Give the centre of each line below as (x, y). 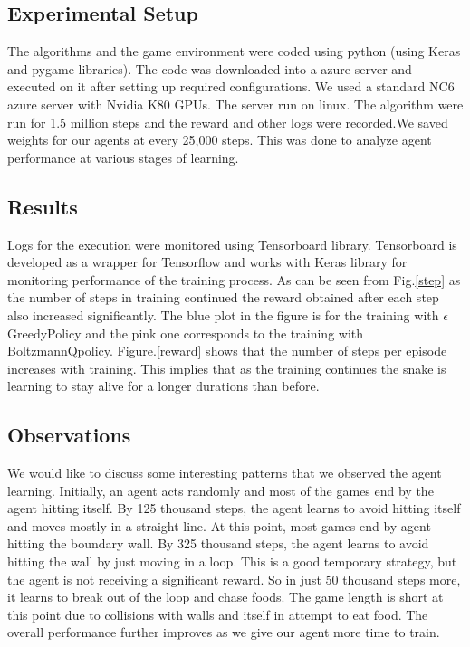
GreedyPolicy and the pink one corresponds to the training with (186, 333)
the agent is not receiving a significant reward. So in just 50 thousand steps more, (234, 579)
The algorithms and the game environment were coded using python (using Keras (234, 51)
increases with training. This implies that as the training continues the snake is (227, 368)
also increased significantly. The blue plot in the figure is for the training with (223, 314)
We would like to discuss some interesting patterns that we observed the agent (225, 473)
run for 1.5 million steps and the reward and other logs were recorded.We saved (228, 122)
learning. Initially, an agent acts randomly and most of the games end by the (221, 490)
